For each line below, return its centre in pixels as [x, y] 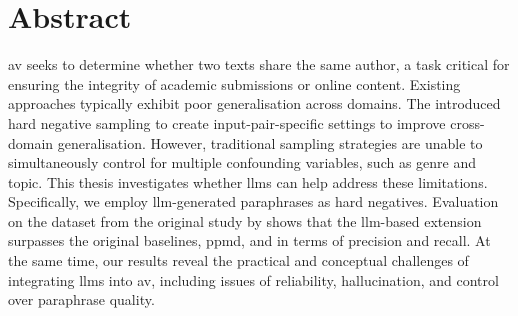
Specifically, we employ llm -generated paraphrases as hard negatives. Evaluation [253, 201]
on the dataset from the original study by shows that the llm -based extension [245, 220]
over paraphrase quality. [81, 299]
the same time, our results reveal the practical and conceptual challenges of [238, 260]
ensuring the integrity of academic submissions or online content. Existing [234, 83]
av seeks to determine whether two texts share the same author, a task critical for [259, 64]
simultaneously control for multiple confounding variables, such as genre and [242, 162]
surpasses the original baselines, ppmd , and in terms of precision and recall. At [249, 240]
